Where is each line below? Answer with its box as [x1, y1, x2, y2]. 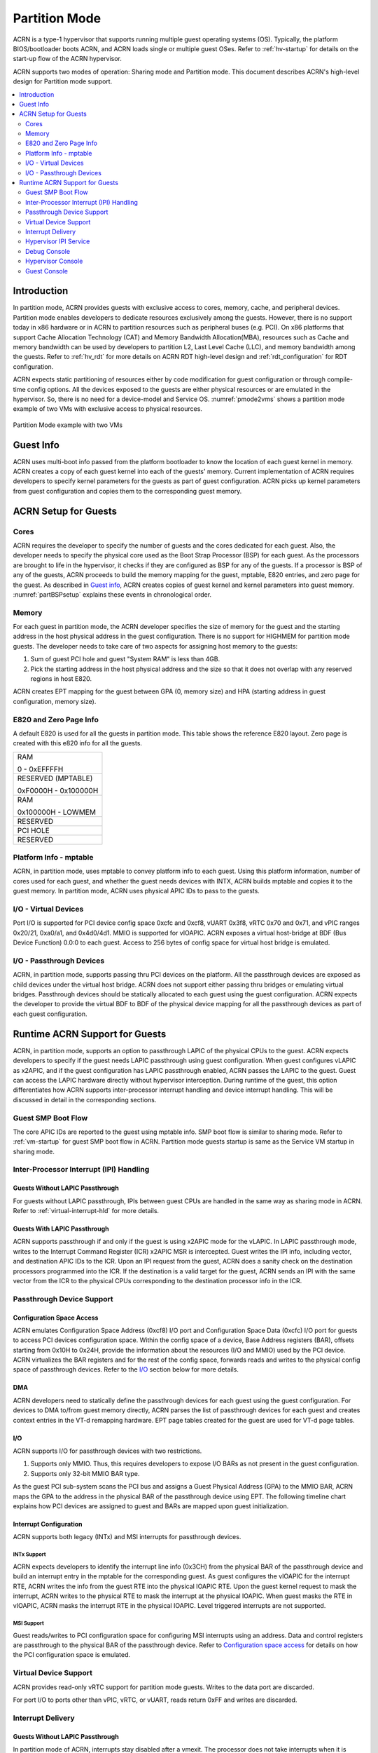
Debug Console [25, 247, 70, 255]
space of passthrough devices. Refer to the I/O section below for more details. [13, 1365, 239, 1374]
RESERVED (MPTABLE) [17, 773, 93, 783]
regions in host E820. [30, 675, 92, 683]
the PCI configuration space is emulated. [13, 1651, 131, 1659]
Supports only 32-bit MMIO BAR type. [30, 1469, 140, 1477]
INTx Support [13, 1551, 46, 1558]
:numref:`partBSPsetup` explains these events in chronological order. [13, 590, 212, 599]
